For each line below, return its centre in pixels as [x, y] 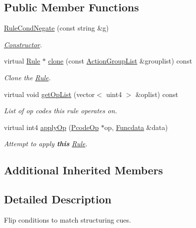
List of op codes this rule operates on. [61, 111]
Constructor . [23, 44]
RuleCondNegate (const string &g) [56, 28]
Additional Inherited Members [83, 170]
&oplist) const [157, 94]
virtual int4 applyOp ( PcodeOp [51, 127]
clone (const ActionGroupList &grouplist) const [120, 61]
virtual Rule [22, 61]
